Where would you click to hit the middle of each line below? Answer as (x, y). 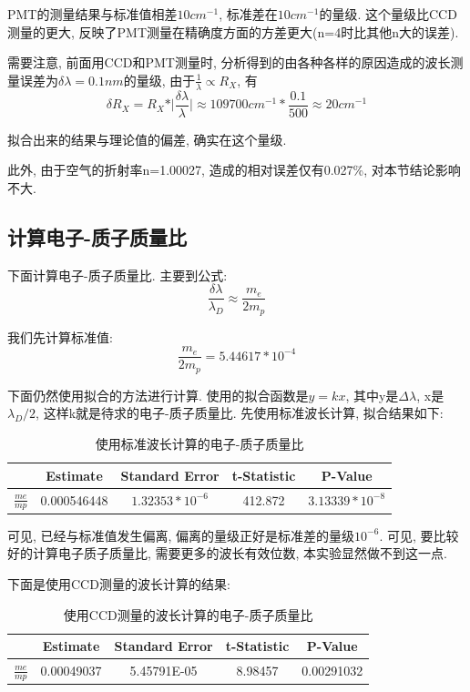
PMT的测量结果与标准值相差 (92, 14)
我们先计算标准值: (60, 336)
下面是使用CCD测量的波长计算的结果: (119, 584)
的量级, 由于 (159, 80)
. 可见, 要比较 (419, 535)
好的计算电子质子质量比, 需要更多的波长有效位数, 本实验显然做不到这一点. (227, 553)
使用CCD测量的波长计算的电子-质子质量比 (188, 614)
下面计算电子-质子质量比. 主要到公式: (117, 275)
